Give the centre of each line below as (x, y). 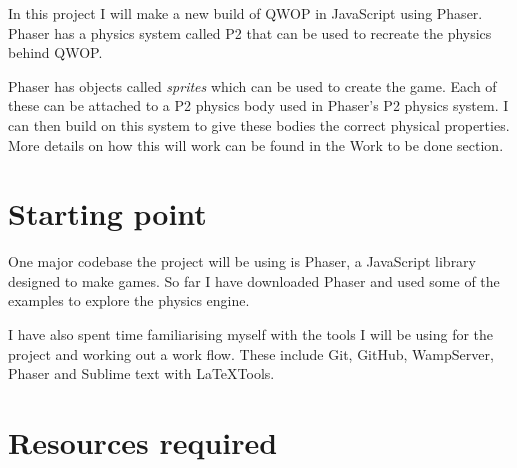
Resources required (143, 442)
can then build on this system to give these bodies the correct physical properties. (259, 124)
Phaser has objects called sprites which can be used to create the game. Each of (252, 85)
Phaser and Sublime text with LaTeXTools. (141, 373)
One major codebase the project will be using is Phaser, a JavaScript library (242, 261)
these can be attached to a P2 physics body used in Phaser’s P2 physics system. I (258, 105)
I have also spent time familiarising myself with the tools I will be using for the (251, 334)
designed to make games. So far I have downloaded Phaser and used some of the (254, 280)
